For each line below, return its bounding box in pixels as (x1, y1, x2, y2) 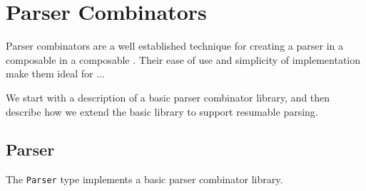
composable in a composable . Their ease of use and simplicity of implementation (6, 52, 360, 67)
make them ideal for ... (6, 66, 105, 81)
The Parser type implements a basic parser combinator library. (6, 172, 283, 187)
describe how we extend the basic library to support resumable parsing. (6, 104, 318, 119)
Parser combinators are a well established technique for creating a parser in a (6, 38, 343, 53)
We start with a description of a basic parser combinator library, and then (6, 89, 330, 104)
